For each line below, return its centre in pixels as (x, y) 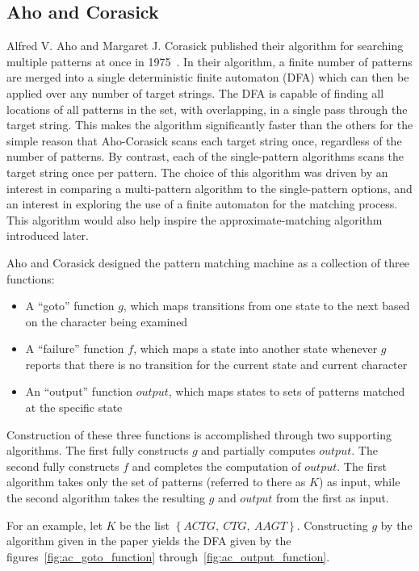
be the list (145, 525)
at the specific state (74, 407)
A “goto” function (70, 306)
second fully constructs (63, 466)
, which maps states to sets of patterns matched (287, 391)
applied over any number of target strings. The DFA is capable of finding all (195, 92)
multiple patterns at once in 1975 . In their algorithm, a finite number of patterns (209, 61)
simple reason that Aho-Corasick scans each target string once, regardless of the (204, 140)
